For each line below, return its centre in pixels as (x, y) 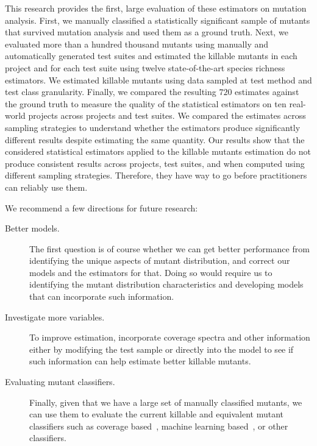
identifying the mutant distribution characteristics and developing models (166, 284)
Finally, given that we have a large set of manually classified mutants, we (166, 402)
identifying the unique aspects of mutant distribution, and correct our (160, 260)
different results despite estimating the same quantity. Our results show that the (155, 139)
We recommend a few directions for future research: (102, 207)
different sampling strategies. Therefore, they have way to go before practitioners (156, 175)
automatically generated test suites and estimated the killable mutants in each (151, 56)
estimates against (267, 92)
